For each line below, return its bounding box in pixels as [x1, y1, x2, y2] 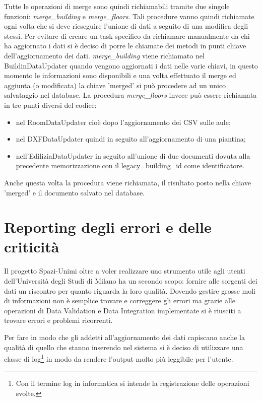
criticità [4, 236, 59, 257]
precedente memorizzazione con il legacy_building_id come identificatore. [16, 160, 244, 171]
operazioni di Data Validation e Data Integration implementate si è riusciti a [4, 305, 241, 315]
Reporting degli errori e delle [4, 217, 212, 237]
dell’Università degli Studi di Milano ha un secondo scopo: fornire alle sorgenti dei [4, 276, 257, 286]
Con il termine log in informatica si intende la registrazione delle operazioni [16, 378, 249, 388]
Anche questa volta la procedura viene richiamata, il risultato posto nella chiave [4, 177, 251, 187]
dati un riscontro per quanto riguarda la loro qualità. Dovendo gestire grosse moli [4, 285, 256, 296]
